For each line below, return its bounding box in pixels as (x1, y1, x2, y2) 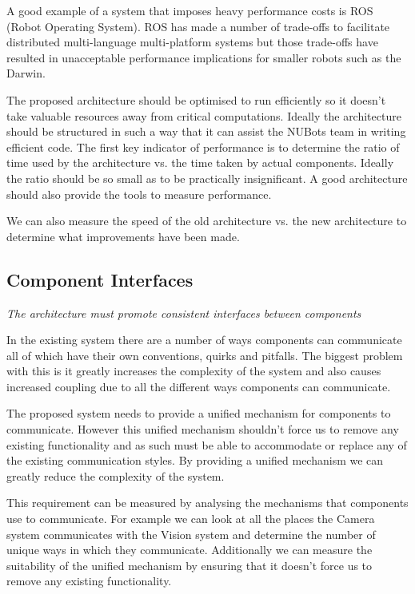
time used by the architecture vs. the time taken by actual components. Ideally (6, 154, 394, 171)
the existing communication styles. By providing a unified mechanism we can (6, 452, 384, 469)
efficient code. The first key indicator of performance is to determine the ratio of (6, 138, 400, 155)
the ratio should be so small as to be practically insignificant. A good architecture (6, 169, 408, 186)
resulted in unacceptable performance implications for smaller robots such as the (6, 49, 401, 65)
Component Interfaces (6, 267, 194, 291)
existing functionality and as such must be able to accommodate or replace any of (6, 436, 407, 453)
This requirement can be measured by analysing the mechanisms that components (6, 494, 409, 511)
